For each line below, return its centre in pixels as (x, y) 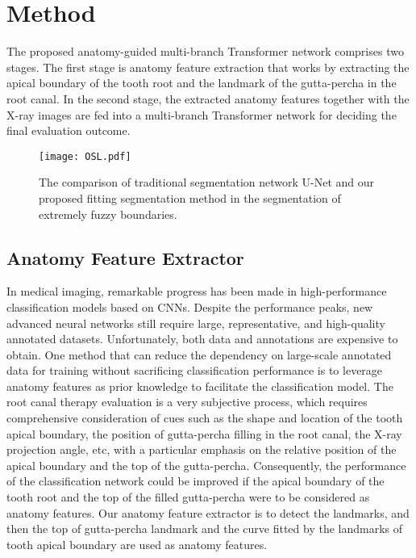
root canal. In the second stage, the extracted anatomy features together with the (208, 98)
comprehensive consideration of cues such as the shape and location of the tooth (205, 418)
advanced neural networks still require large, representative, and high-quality (196, 323)
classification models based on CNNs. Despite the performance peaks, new (190, 306)
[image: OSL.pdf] (85, 156)
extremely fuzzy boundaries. (108, 214)
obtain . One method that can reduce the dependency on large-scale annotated (199, 354)
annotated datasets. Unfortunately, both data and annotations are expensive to (202, 339)
